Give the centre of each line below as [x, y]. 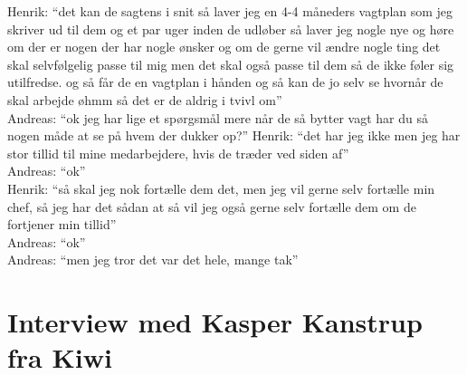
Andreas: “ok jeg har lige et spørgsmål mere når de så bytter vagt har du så [218, 117]
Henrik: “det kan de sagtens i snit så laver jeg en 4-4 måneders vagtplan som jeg [230, 11]
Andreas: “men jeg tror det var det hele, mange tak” [153, 260]
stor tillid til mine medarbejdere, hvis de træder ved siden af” [178, 153]
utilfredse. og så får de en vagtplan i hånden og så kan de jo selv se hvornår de [225, 82]
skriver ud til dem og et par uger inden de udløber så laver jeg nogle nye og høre [231, 29]
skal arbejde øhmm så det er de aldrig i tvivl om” [145, 99]
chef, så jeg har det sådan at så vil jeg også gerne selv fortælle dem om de [212, 206]
